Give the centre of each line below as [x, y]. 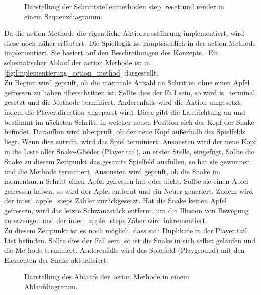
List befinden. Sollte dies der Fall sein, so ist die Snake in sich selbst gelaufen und [130, 240]
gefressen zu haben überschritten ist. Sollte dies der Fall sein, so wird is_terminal [130, 92]
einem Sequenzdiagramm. [63, 16]
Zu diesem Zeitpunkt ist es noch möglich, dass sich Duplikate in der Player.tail [126, 230]
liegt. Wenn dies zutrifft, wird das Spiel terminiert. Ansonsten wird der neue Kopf [130, 141]
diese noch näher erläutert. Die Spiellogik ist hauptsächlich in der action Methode [130, 43]
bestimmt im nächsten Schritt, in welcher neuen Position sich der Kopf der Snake [129, 122]
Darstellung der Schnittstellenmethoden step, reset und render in [124, 6]
